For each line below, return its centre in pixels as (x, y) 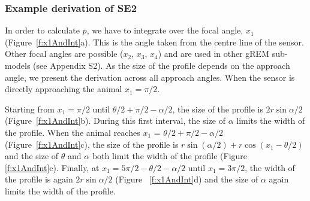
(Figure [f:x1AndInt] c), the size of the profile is (92, 144)
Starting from (30, 109)
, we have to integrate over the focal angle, (165, 30)
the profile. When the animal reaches (73, 132)
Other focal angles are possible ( (64, 54)
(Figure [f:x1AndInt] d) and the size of (187, 179)
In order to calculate (42, 30)
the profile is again (39, 179)
